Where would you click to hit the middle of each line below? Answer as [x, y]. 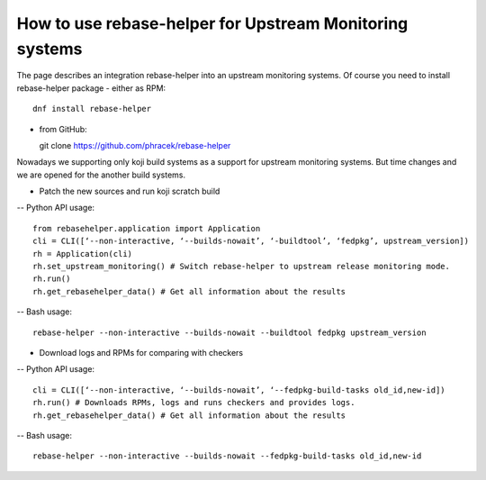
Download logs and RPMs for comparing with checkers [141, 352]
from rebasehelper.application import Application [147, 228]
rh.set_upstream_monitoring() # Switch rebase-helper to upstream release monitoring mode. [241, 267]
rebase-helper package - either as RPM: [91, 88]
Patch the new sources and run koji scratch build [130, 191]
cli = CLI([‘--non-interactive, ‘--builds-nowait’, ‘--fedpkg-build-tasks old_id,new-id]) [239, 390]
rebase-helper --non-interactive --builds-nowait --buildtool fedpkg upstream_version [229, 332]
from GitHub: [63, 129]
